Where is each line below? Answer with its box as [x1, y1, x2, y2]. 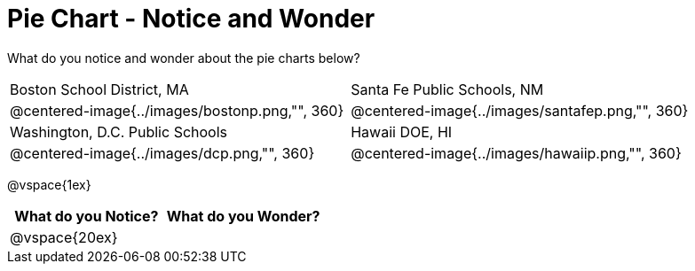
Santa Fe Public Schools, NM [351, 80, 544, 98]
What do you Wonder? [166, 206, 320, 225]
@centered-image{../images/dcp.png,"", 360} [10, 143, 315, 162]
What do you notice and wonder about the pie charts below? [7, 50, 360, 66]
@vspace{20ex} [10, 228, 118, 246]
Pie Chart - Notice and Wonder [7, 4, 375, 34]
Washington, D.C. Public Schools [10, 122, 228, 141]
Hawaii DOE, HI [351, 122, 453, 141]
